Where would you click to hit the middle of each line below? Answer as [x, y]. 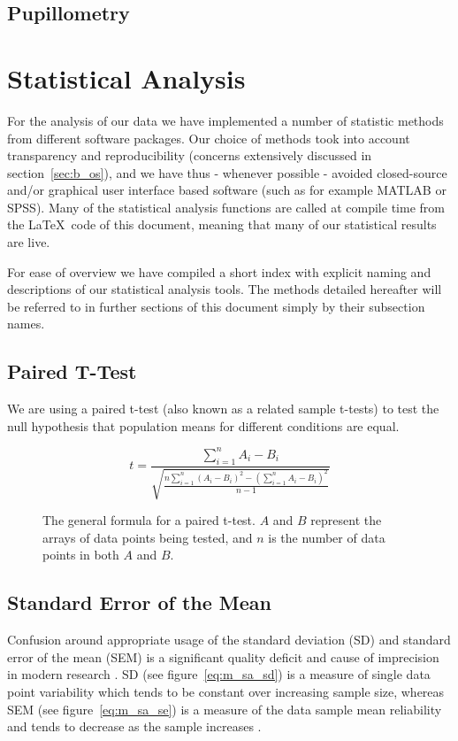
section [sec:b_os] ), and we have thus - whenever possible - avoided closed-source [227, 172]
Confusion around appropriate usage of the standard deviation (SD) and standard [229, 640]
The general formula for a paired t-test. [149, 520]
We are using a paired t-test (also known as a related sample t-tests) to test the [223, 409]
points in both [81, 555]
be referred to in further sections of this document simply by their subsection [216, 306]
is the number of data [327, 537]
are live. [29, 242]
